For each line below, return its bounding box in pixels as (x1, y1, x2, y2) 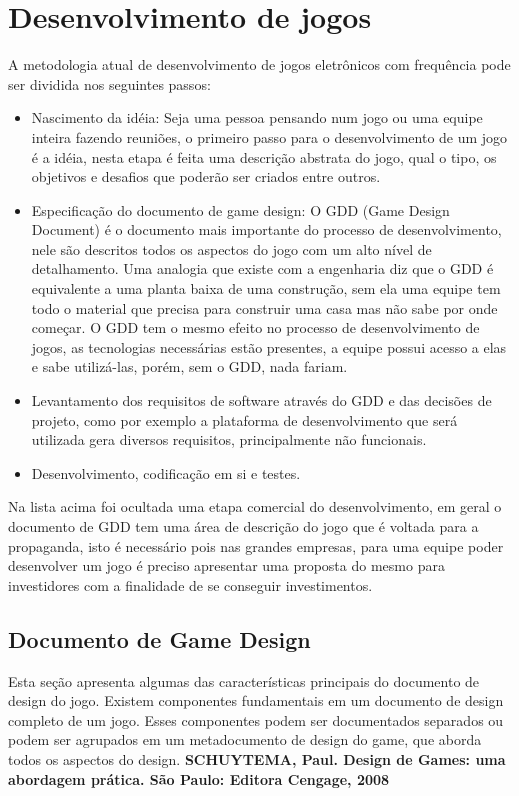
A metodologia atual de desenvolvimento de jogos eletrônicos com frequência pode (8, 54, 511, 75)
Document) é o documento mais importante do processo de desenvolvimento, (31, 219, 502, 240)
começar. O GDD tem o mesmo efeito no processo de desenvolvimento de (31, 317, 480, 338)
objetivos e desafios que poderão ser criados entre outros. (31, 166, 381, 187)
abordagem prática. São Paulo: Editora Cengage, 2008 (8, 768, 390, 789)
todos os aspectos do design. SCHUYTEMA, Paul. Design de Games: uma (8, 748, 506, 769)
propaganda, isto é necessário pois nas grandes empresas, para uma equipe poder (8, 535, 504, 556)
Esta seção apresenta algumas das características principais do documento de (8, 670, 480, 691)
